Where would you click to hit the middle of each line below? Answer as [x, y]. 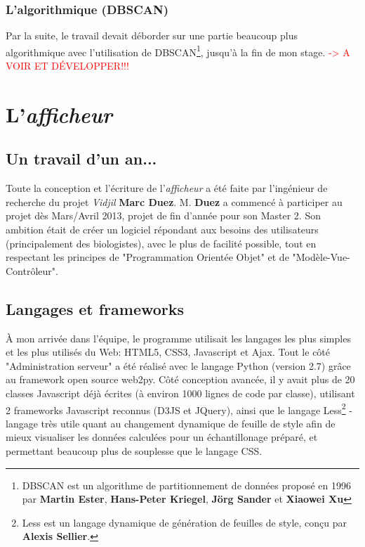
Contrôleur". [32, 270]
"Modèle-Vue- [321, 257]
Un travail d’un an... [81, 159]
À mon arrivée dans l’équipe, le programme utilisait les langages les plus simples [178, 338]
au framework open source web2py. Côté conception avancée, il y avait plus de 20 [180, 379]
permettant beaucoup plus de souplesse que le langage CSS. [134, 451]
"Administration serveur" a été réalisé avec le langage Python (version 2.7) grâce [178, 365]
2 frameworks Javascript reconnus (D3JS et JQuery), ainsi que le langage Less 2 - [179, 408]
